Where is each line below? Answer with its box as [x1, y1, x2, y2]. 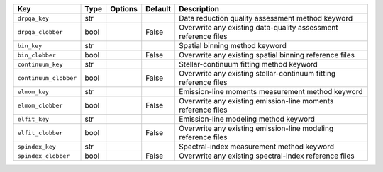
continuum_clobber [17, 74, 77, 81]
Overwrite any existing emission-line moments [178, 96, 334, 105]
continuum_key [17, 60, 63, 68]
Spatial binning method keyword [178, 41, 287, 50]
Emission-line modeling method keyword [178, 114, 316, 124]
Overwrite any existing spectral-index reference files [178, 151, 355, 161]
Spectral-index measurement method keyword [178, 142, 335, 151]
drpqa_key [17, 14, 50, 22]
